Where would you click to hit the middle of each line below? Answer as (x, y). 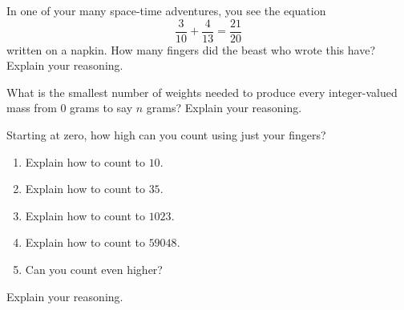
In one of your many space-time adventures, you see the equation (166, 10)
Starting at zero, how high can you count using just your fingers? (166, 135)
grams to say (101, 108)
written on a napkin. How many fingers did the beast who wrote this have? (191, 49)
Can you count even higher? (94, 269)
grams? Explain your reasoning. (224, 108)
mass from (32, 108)
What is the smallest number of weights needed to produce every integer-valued (202, 92)
